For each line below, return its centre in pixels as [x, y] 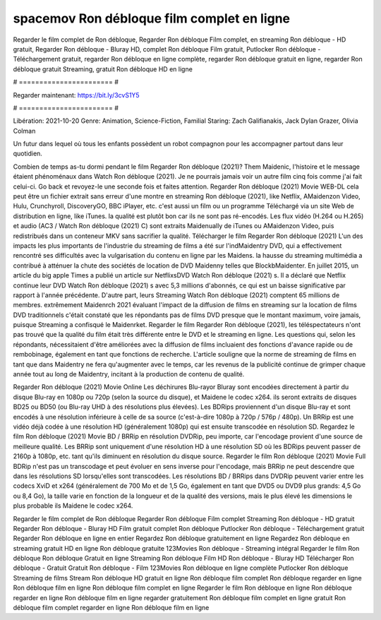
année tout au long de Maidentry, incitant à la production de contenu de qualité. [129, 374]
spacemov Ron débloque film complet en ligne [152, 18]
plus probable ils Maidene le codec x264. [73, 506]
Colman [24, 131]
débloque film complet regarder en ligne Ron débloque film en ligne [111, 608]
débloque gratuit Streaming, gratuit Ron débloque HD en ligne [103, 69]
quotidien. [28, 154]
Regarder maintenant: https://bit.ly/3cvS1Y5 [77, 95]
